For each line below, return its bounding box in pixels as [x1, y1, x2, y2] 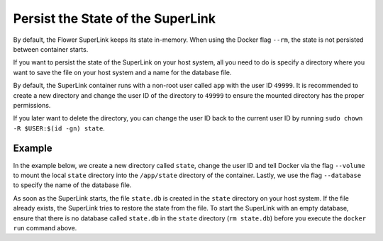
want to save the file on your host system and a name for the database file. [13, 68, 232, 77]
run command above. [13, 223, 77, 232]
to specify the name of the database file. [13, 181, 132, 189]
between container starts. [13, 45, 89, 53]
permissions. [13, 101, 51, 109]
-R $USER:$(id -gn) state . [13, 124, 106, 133]
